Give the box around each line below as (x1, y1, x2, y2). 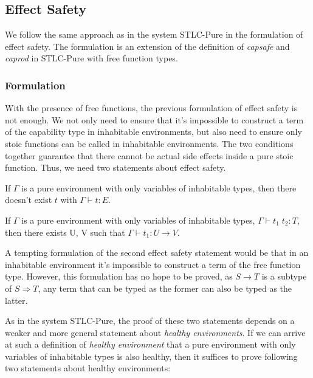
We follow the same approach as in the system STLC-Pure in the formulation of (5, 28, 303, 41)
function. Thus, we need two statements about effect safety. (5, 161, 226, 174)
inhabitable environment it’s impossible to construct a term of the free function (5, 258, 301, 270)
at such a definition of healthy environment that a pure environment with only (5, 338, 296, 351)
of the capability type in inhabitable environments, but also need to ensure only (5, 125, 302, 138)
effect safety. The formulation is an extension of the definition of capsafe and (5, 40, 290, 52)
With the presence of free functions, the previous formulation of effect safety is (5, 101, 298, 114)
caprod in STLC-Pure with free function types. (5, 52, 178, 64)
